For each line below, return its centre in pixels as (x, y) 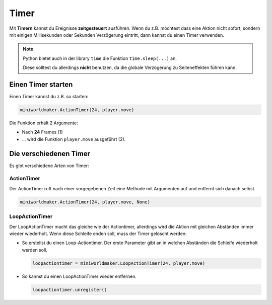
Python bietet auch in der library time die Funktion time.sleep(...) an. (100, 58)
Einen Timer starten (41, 84)
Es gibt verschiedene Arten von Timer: (49, 166)
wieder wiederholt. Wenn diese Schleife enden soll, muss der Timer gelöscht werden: (98, 234)
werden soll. (35, 250)
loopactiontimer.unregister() (70, 290)
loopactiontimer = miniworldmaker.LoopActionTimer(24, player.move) (119, 263)
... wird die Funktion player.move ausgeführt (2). (74, 139)
